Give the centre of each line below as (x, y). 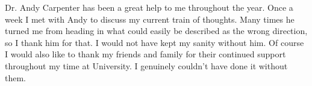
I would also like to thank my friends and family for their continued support (145, 54)
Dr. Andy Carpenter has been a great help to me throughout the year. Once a (149, 7)
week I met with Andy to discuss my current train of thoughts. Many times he (150, 19)
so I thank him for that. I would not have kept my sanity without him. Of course (154, 42)
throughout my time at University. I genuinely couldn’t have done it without (146, 65)
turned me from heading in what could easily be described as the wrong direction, (156, 31)
